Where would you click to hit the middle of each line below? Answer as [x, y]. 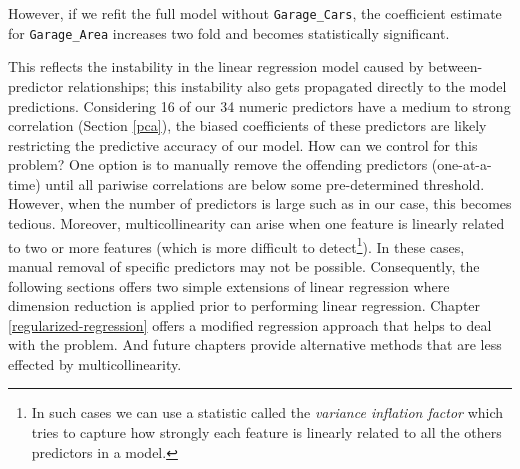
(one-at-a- [461, 164]
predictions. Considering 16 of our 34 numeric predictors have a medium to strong [259, 105]
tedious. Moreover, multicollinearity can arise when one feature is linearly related [256, 223]
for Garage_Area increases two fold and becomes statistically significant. [229, 32]
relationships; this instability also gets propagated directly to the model [287, 85]
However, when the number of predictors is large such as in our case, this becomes [260, 203]
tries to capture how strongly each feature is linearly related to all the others [266, 432]
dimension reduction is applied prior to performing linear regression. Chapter [244, 305]
